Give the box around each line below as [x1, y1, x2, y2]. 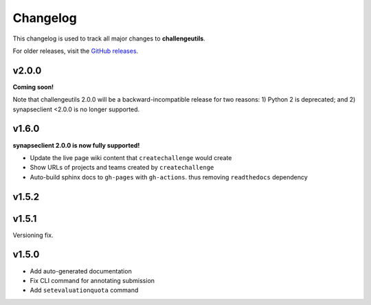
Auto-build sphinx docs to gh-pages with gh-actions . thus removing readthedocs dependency [30, 172, 308, 181]
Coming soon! [12, 82, 54, 91]
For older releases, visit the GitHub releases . [12, 47, 139, 55]
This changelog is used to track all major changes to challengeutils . [12, 34, 205, 43]
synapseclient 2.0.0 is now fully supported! [12, 141, 140, 149]
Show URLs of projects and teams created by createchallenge [30, 163, 214, 172]
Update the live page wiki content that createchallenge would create [30, 153, 232, 161]
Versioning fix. [12, 231, 54, 239]
